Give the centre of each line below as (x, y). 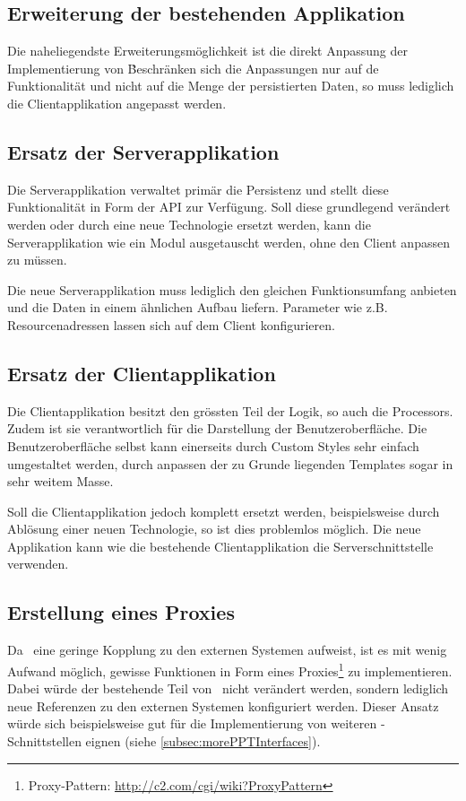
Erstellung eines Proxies (121, 612)
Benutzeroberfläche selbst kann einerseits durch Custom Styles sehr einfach (213, 445)
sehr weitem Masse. (60, 481)
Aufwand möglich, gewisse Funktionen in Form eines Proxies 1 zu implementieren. (230, 669)
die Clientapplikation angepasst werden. (117, 103)
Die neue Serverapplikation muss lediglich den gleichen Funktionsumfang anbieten (232, 289)
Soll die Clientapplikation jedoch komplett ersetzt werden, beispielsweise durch (224, 511)
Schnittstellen (44, 740)
